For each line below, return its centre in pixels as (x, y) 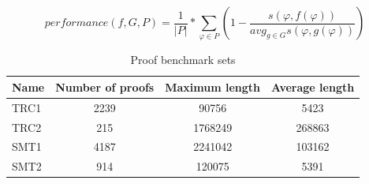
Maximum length (213, 86)
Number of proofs (105, 86)
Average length (313, 86)
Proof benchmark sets (183, 60)
